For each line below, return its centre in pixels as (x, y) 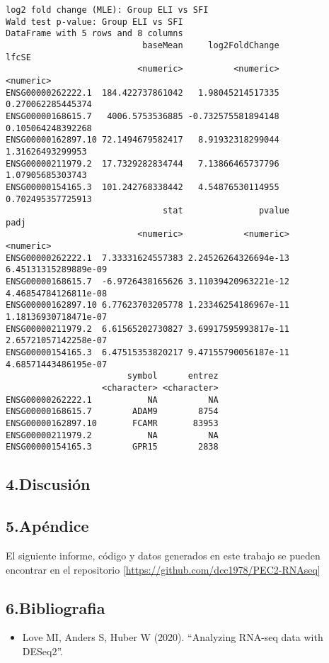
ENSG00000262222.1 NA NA (112, 400)
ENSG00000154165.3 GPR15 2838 (112, 447)
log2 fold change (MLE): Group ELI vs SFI (107, 10)
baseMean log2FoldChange (211, 45)
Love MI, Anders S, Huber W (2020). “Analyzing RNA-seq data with (173, 637)
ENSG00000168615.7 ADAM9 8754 (112, 412)
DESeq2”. (42, 651)
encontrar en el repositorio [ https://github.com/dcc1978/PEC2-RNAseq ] (163, 569)
